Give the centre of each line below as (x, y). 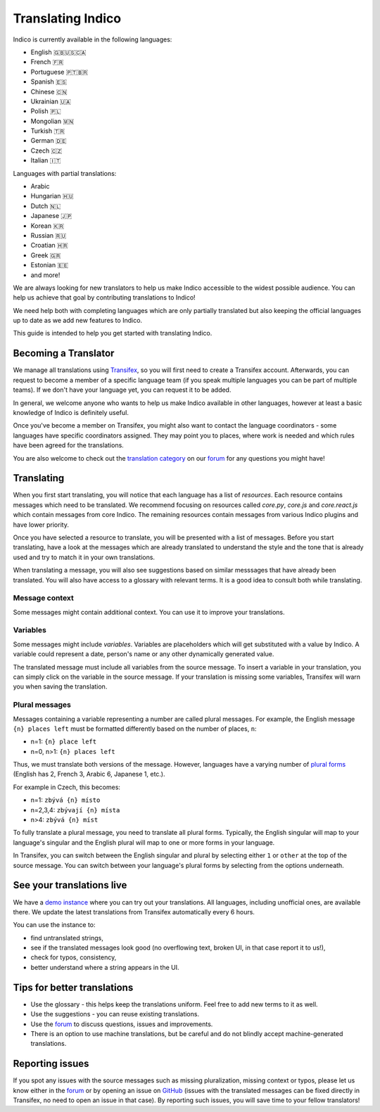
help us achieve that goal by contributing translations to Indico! (104, 298)
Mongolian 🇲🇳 (52, 121)
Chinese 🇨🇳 (49, 91)
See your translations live (70, 885)
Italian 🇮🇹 (46, 160)
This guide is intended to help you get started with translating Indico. (113, 333)
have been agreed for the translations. (69, 445)
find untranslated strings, (67, 938)
